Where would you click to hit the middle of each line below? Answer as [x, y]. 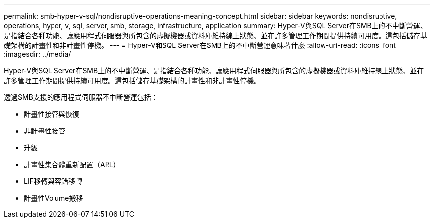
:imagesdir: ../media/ [38, 54]
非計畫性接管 [45, 131]
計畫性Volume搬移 [54, 198]
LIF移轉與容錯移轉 [53, 181]
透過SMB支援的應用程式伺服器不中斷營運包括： [81, 97]
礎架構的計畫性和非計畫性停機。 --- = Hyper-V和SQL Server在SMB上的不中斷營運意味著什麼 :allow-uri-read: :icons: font [200, 45]
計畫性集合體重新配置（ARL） [72, 164]
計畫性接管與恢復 [52, 114]
